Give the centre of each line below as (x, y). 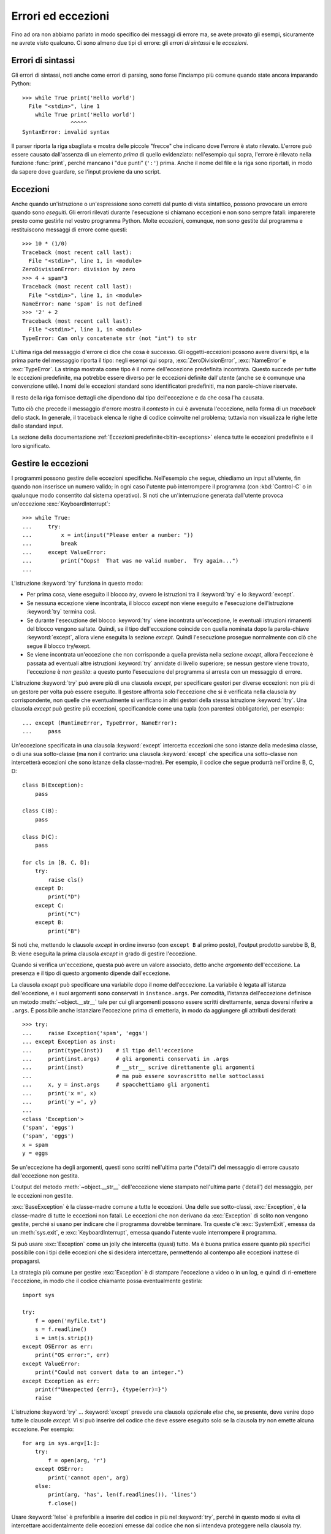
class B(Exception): (53, 785)
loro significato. (31, 445)
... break (50, 544)
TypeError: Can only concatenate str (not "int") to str (110, 338)
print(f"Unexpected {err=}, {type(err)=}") (101, 1389)
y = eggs (35, 1153)
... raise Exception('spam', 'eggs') (85, 1033)
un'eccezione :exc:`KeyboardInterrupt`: (61, 504)
